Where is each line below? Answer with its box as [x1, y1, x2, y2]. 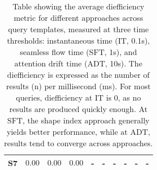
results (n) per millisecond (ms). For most [6, 80, 151, 92]
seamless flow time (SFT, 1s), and [20, 46, 137, 57]
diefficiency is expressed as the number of [7, 69, 150, 80]
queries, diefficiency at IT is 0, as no [16, 92, 141, 103]
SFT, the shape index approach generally [7, 114, 150, 126]
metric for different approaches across [13, 12, 143, 23]
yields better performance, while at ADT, [6, 126, 150, 137]
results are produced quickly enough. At [9, 103, 148, 114]
